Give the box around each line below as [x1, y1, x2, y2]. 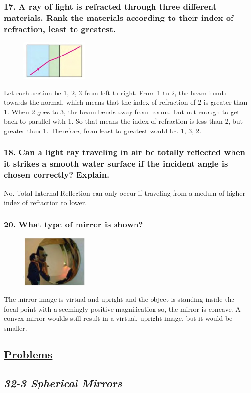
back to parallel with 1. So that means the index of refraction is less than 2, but [4, 116, 243, 126]
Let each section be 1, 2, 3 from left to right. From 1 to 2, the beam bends [4, 87, 227, 97]
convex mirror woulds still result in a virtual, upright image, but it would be [4, 313, 232, 323]
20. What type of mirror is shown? [4, 218, 143, 230]
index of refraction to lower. [4, 197, 87, 207]
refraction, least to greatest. [4, 22, 116, 35]
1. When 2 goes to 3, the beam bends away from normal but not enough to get [4, 106, 240, 116]
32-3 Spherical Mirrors [4, 375, 122, 390]
